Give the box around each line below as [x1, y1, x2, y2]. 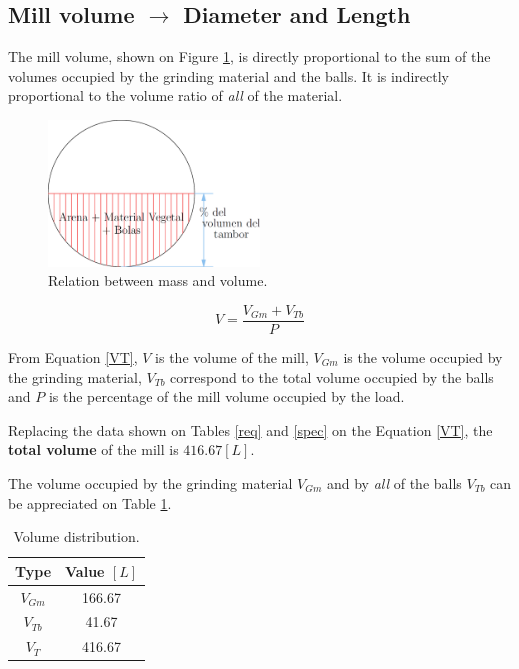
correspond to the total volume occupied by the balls [170, 366, 494, 387]
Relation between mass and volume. [48, 270, 268, 291]
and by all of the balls [326, 472, 462, 493]
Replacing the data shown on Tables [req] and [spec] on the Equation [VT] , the [8, 419, 493, 440]
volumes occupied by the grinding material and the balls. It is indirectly [8, 65, 449, 86]
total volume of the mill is [8, 439, 179, 460]
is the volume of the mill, [155, 347, 309, 368]
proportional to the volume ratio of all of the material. [8, 85, 343, 106]
